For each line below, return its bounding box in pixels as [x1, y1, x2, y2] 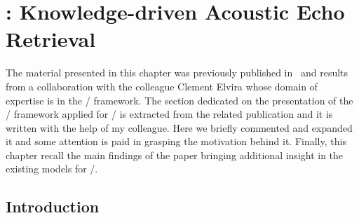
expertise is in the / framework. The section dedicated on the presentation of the [6, 93, 353, 107]
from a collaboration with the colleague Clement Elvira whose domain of [6, 79, 318, 93]
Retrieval [6, 25, 96, 53]
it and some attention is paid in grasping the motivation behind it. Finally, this [6, 134, 346, 149]
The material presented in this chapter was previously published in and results [6, 65, 348, 80]
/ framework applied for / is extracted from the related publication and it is [6, 107, 333, 121]
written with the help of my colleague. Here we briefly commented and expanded [6, 120, 353, 135]
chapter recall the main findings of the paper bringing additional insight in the [6, 147, 344, 162]
